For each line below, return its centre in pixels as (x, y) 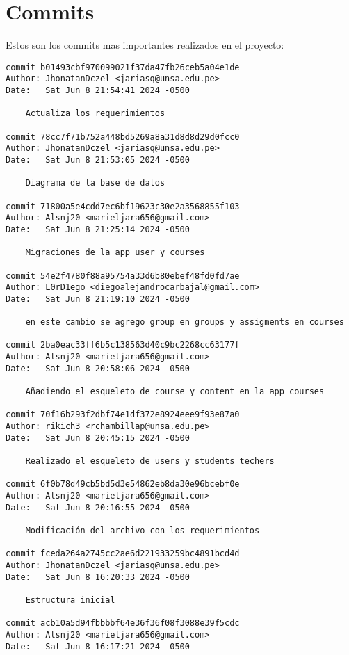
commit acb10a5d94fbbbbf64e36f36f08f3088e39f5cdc (123, 623)
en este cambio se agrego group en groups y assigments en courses (185, 322)
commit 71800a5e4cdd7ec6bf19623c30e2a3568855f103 (123, 206)
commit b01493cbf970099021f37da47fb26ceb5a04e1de (123, 67)
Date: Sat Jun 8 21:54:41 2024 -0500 (98, 91)
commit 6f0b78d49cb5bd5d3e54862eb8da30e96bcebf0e (123, 484)
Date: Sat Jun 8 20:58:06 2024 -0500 (98, 368)
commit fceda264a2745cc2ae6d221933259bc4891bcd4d (123, 554)
